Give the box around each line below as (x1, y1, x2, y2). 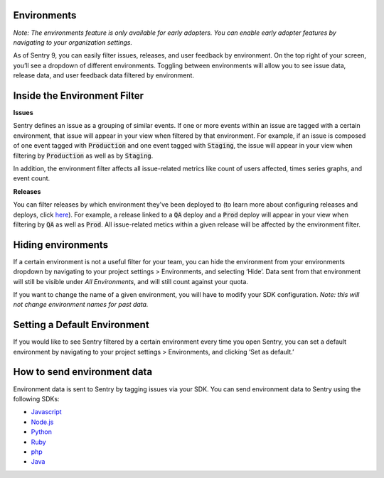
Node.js (31, 418, 54, 426)
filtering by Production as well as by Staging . (13, 151, 154, 160)
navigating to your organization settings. (13, 38, 133, 46)
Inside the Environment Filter (13, 89, 144, 102)
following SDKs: (13, 394, 60, 403)
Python (31, 428, 53, 436)
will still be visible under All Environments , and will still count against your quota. (13, 277, 249, 286)
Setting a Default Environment (13, 319, 149, 331)
